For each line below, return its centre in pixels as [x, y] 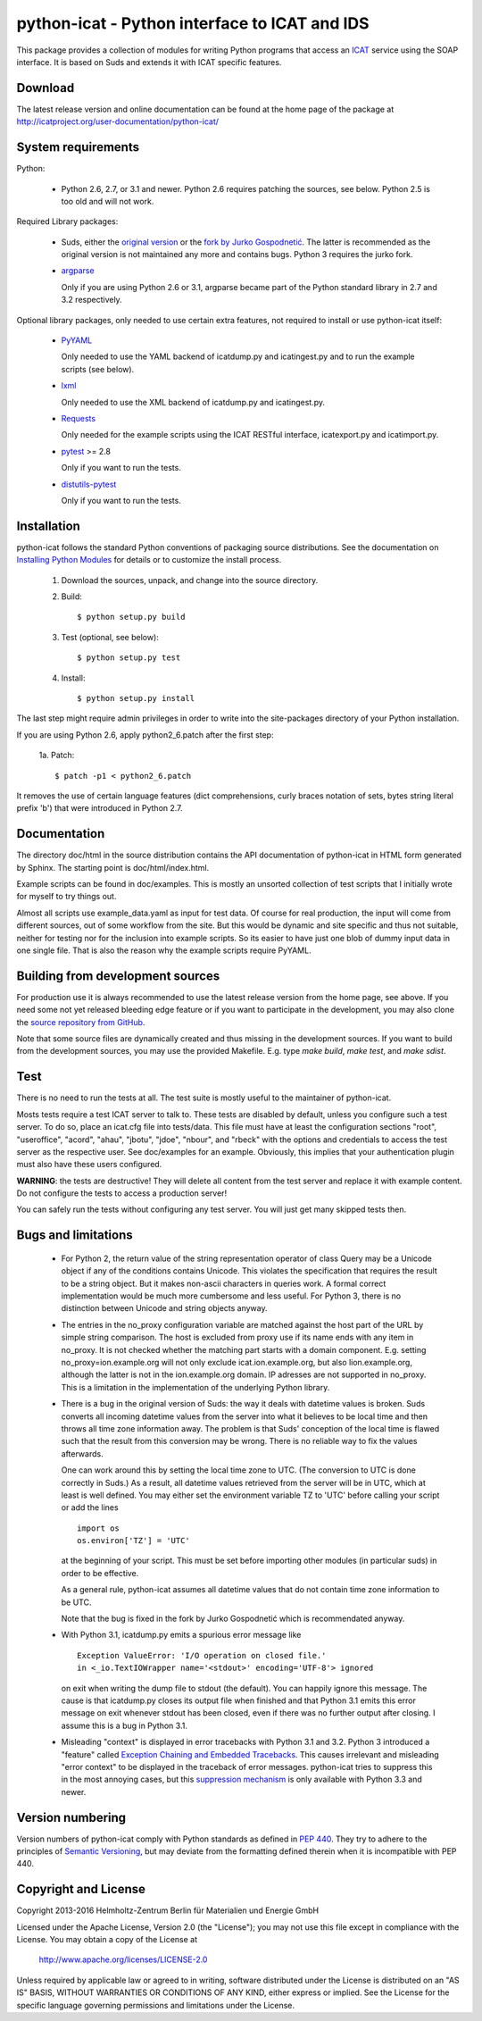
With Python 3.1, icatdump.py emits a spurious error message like [181, 1635]
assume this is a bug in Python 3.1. [124, 1725]
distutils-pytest [89, 484]
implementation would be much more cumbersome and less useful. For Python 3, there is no [231, 1296]
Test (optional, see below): [110, 637]
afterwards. [82, 1453]
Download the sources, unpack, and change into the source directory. [190, 580]
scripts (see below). [98, 369]
